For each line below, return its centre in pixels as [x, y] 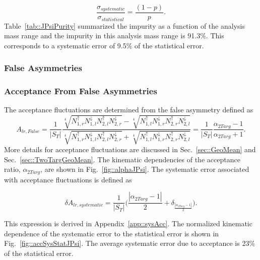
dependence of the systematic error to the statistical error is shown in [112, 233]
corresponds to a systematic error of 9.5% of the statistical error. [104, 45]
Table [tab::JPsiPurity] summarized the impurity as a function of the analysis [124, 25]
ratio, [12, 169]
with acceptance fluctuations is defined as [68, 179]
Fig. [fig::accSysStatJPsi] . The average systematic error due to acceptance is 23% [130, 243]
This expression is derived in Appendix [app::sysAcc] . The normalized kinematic [128, 223]
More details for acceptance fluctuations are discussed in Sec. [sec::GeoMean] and [130, 149]
